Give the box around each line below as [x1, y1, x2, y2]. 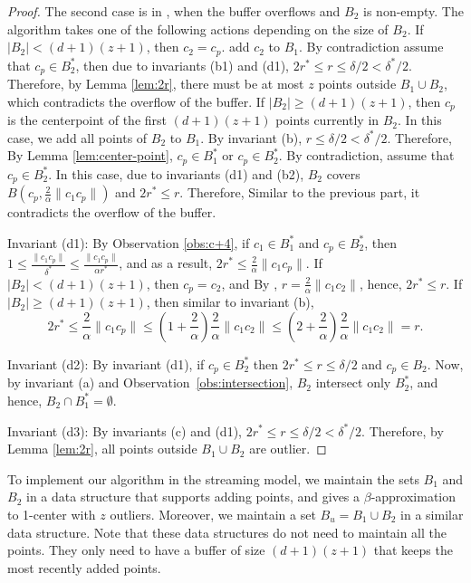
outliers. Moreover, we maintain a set [110, 504, 316, 523]
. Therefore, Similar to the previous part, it [179, 183, 420, 202]
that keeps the [373, 540, 453, 559]
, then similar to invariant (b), [146, 292, 314, 311]
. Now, [427, 354, 464, 373]
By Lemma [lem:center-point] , [7, 146, 173, 165]
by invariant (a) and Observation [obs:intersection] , [7, 373, 293, 392]
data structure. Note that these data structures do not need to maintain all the [7, 522, 447, 541]
